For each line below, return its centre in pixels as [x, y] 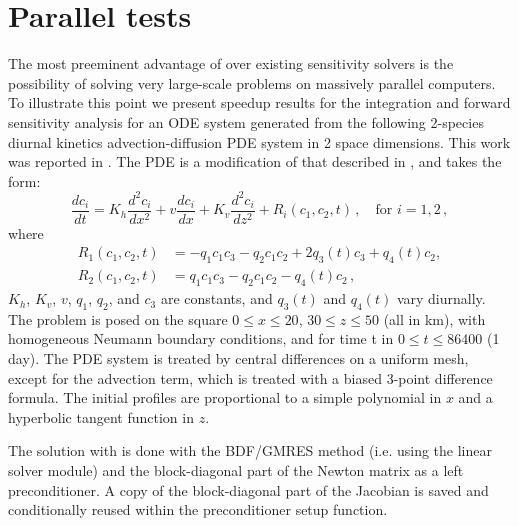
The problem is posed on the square [118, 318]
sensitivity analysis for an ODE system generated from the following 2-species [246, 121]
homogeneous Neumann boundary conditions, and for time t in [201, 338]
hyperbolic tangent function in [101, 416]
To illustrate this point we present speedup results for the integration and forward [259, 102]
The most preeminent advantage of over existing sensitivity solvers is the [231, 63]
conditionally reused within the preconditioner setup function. [198, 509]
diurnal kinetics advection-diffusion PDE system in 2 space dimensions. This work [259, 141]
